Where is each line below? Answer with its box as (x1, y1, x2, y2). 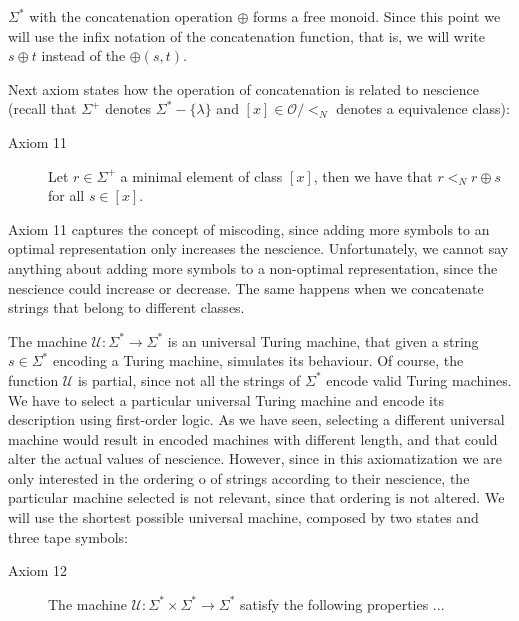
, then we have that (313, 165, 433, 186)
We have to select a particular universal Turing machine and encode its (8, 389, 444, 410)
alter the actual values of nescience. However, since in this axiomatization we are (8, 448, 502, 469)
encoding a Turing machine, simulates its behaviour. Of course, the (52, 350, 464, 371)
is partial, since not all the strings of (77, 369, 301, 390)
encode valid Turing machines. (326, 369, 512, 390)
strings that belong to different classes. (8, 297, 245, 318)
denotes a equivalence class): (336, 98, 510, 119)
